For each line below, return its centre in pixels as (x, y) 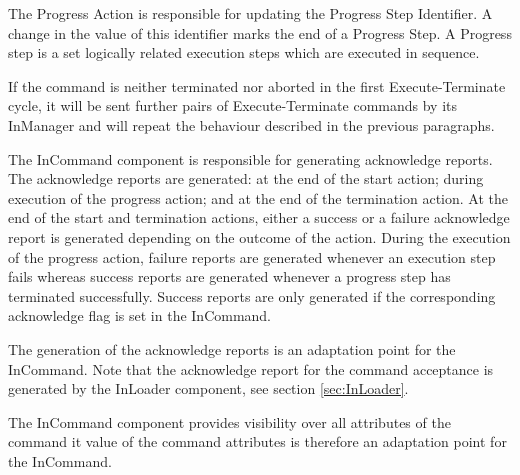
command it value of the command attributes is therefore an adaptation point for (257, 441)
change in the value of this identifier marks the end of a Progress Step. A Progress (260, 32)
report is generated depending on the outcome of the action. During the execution (259, 236)
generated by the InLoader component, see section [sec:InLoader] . (208, 388)
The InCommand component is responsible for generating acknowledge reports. (250, 158)
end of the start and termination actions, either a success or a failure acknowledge (259, 217)
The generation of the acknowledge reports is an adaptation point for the (232, 348)
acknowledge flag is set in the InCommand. (140, 315)
